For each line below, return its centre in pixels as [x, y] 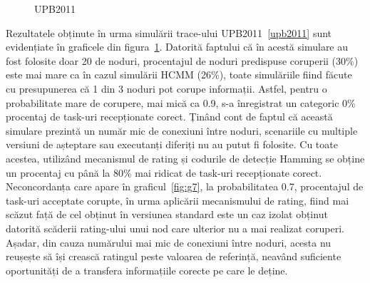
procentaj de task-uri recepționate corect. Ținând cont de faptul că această [169, 117]
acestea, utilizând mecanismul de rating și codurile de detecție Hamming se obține [185, 158]
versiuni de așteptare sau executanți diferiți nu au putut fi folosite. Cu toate [172, 144]
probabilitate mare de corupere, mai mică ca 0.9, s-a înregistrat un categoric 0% [181, 102]
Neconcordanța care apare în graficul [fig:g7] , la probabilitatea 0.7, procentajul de [185, 186]
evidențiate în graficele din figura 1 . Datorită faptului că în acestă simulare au [177, 47]
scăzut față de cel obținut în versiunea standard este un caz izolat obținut [167, 214]
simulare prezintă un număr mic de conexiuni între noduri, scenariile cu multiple [182, 130]
